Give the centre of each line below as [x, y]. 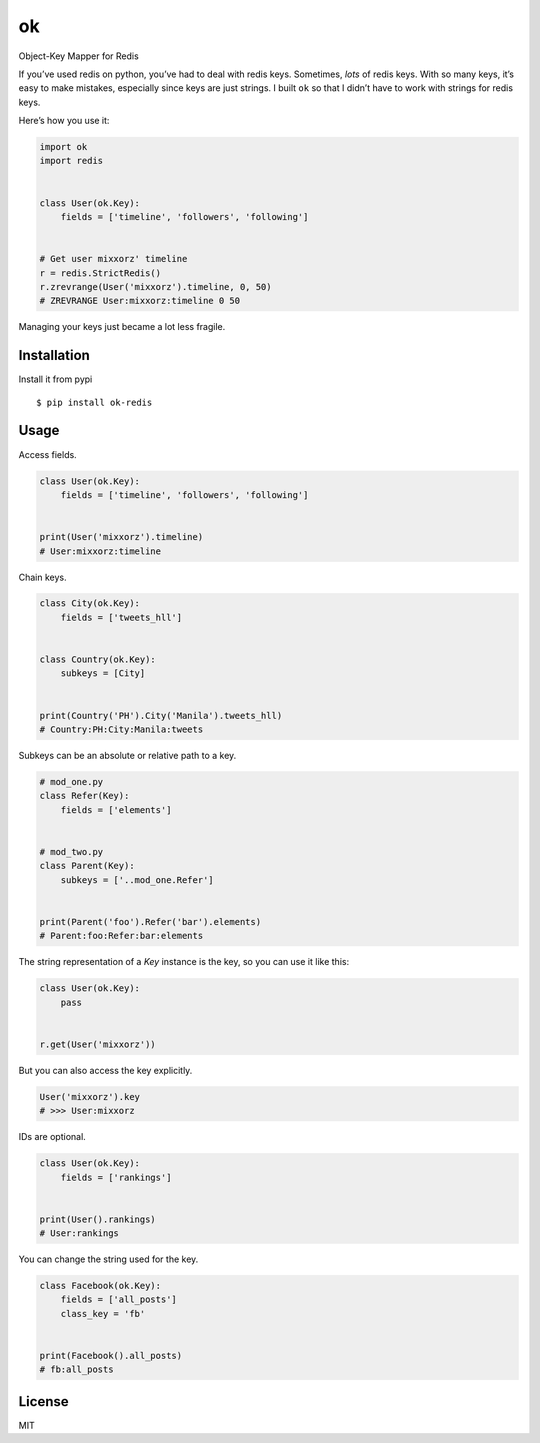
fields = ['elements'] [116, 809]
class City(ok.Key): [89, 603]
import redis [71, 161]
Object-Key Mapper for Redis [78, 56]
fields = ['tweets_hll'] [121, 617]
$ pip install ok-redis [94, 402]
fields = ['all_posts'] [118, 1299]
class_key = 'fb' [103, 1313]
